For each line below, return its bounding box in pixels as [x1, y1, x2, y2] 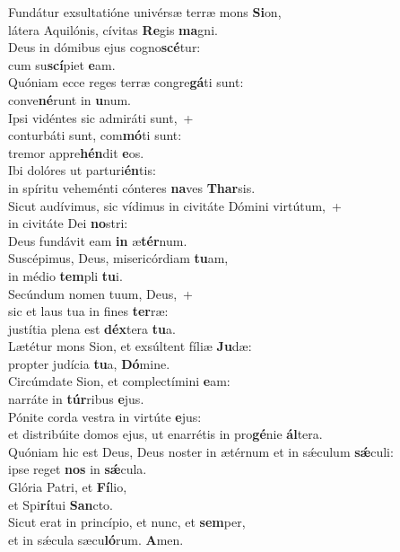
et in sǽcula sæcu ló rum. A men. [8, 530, 184, 548]
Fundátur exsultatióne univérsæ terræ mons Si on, [8, 3, 282, 21]
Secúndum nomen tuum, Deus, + [8, 284, 194, 302]
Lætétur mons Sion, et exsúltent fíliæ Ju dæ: [8, 337, 252, 355]
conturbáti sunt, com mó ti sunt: [8, 126, 182, 145]
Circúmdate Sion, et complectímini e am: [8, 372, 230, 390]
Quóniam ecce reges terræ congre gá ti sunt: [8, 73, 244, 92]
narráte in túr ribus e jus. [8, 390, 144, 408]
